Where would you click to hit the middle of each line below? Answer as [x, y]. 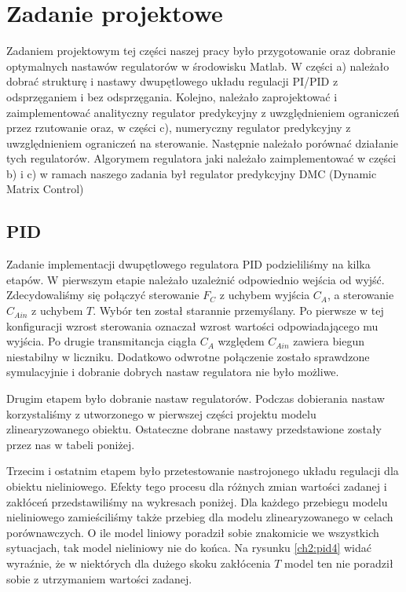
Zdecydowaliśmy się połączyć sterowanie [103, 295]
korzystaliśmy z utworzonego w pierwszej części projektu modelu [161, 413]
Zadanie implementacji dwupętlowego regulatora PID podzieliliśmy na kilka [188, 264]
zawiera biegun [329, 341]
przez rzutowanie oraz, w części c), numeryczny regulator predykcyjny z [179, 128]
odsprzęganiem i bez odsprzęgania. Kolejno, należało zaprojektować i [172, 96]
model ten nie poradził [339, 563]
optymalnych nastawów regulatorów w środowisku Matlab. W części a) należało [198, 66]
